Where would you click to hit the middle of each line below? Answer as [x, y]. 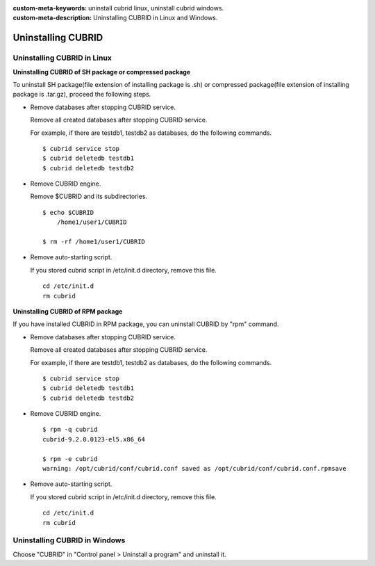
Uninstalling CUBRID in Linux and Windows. [155, 18]
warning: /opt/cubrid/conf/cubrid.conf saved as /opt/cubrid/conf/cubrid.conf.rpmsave [194, 469]
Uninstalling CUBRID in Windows [69, 540]
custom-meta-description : [52, 18]
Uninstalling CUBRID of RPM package [68, 311]
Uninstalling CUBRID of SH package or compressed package [102, 72]
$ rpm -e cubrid [70, 459]
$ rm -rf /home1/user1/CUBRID [94, 242]
